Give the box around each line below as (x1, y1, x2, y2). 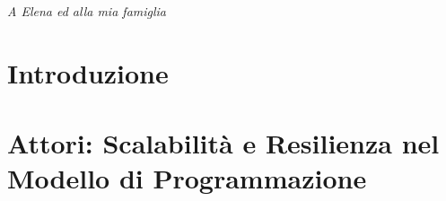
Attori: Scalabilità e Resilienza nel (7, 125, 440, 162)
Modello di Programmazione (7, 160, 367, 197)
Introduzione (7, 54, 169, 91)
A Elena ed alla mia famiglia (7, 2, 167, 20)
